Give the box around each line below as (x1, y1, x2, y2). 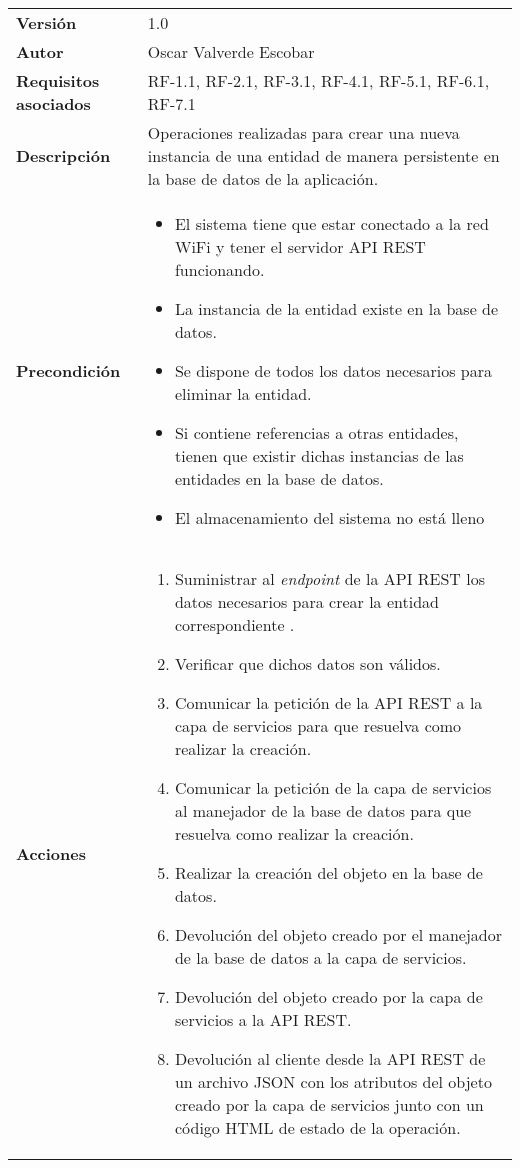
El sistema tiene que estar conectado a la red (174, 212, 489, 235)
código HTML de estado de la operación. (174, 1116, 461, 1139)
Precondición (16, 359, 121, 382)
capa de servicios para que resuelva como (174, 714, 462, 737)
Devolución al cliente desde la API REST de (174, 1047, 486, 1070)
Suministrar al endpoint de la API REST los (174, 567, 485, 590)
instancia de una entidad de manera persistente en (147, 144, 500, 167)
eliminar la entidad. (174, 382, 312, 405)
